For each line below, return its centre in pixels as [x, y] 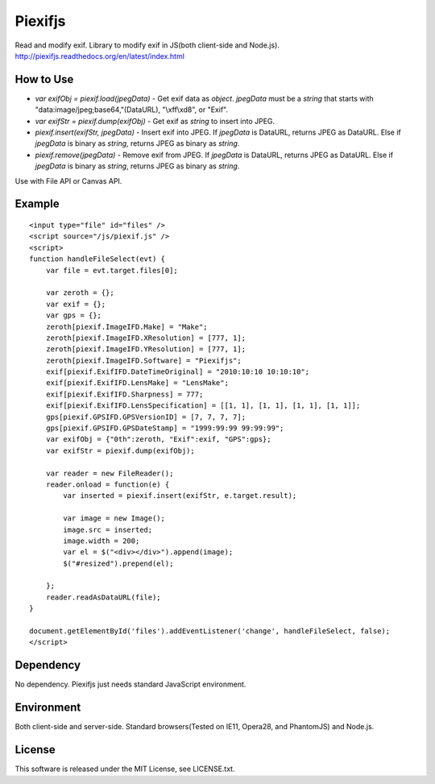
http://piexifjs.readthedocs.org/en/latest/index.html [100, 56]
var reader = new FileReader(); [110, 473]
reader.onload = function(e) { [108, 484]
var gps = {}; [74, 315]
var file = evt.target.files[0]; [112, 270]
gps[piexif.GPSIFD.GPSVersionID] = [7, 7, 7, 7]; [145, 417]
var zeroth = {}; [80, 293]
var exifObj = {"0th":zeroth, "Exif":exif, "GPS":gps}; [158, 440]
